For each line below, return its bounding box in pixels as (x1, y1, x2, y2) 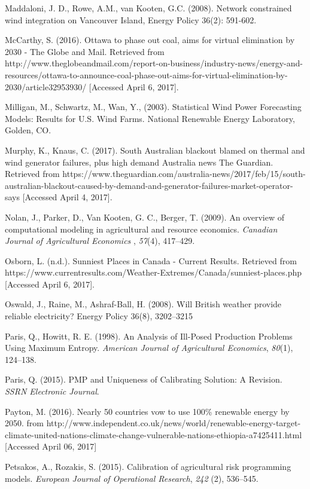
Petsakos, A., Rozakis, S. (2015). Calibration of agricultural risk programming (5, 460, 291, 472)
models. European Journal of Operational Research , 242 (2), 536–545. (5, 472, 259, 484)
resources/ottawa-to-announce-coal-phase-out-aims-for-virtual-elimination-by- (5, 68, 288, 81)
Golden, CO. (5, 124, 51, 136)
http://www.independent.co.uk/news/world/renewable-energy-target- (46, 417, 301, 429)
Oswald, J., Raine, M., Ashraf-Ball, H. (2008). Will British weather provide (5, 298, 282, 310)
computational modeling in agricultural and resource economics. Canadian (5, 222, 278, 235)
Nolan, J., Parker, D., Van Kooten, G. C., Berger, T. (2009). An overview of (5, 210, 284, 223)
